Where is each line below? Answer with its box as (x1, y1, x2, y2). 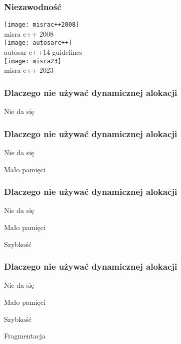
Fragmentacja (4, 330, 45, 341)
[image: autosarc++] (4, 39, 72, 47)
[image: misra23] (4, 57, 61, 65)
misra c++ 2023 (4, 65, 53, 75)
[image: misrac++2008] (4, 21, 79, 29)
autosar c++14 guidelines (4, 47, 82, 57)
